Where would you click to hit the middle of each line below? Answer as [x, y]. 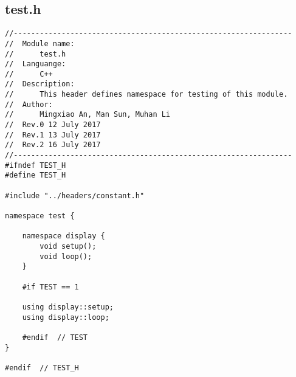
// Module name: [40, 43]
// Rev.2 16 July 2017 [53, 145]
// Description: [40, 84]
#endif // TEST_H [42, 368]
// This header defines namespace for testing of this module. [146, 95]
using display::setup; [68, 307]
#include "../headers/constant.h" [75, 195]
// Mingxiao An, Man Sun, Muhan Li [88, 115]
